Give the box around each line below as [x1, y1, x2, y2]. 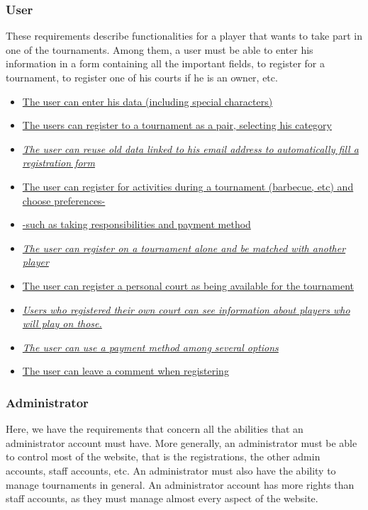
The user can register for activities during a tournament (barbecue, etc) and [22, 178, 354, 193]
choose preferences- [22, 193, 106, 208]
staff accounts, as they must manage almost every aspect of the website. [6, 491, 318, 506]
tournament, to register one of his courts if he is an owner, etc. [6, 70, 278, 84]
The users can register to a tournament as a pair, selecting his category [22, 118, 332, 132]
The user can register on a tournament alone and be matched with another [22, 240, 346, 255]
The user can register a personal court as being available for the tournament [22, 278, 355, 293]
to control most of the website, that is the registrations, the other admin [6, 449, 320, 464]
